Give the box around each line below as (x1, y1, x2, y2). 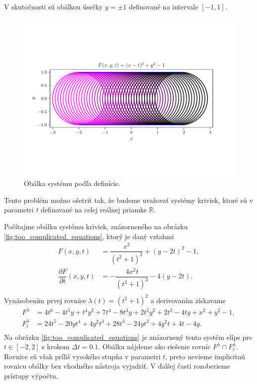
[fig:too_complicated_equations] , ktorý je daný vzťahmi (4, 231, 174, 241)
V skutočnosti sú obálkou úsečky (4, 1, 103, 11)
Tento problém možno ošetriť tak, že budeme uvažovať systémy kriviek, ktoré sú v (4, 194, 253, 205)
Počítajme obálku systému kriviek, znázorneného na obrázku (4, 221, 188, 231)
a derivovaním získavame (151, 295, 226, 305)
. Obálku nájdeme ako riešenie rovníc (98, 341, 211, 352)
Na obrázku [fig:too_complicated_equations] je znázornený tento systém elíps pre (4, 331, 252, 342)
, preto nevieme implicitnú (165, 351, 245, 361)
